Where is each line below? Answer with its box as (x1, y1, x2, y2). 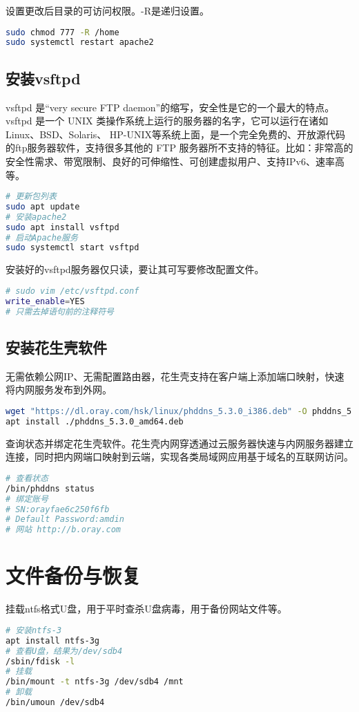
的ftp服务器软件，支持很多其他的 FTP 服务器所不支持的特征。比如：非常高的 (6, 140, 353, 155)
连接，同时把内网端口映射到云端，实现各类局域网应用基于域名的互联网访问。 (6, 449, 353, 464)
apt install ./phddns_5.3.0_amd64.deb (6, 416, 184, 427)
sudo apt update (6, 201, 80, 212)
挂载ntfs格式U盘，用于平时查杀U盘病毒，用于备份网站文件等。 (6, 601, 287, 616)
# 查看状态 (6, 473, 48, 483)
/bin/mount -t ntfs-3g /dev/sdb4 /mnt (6, 677, 184, 687)
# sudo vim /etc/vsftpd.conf (6, 285, 139, 296)
